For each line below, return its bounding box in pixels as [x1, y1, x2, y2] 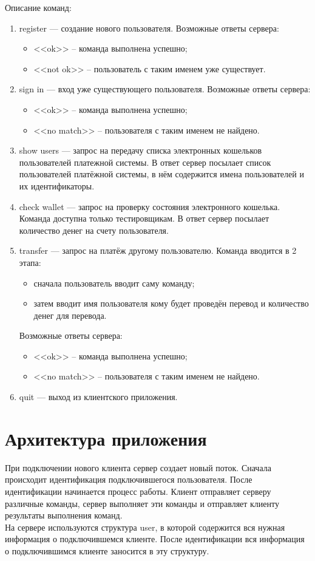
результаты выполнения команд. [5, 509, 123, 522]
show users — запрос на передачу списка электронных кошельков [19, 144, 262, 157]
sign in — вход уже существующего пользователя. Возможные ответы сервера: [19, 83, 311, 95]
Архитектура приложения [5, 426, 207, 450]
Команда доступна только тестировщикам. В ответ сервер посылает [19, 212, 269, 225]
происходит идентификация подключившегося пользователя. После [5, 473, 252, 486]
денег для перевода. [33, 308, 107, 321]
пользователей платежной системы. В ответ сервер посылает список [19, 155, 271, 168]
